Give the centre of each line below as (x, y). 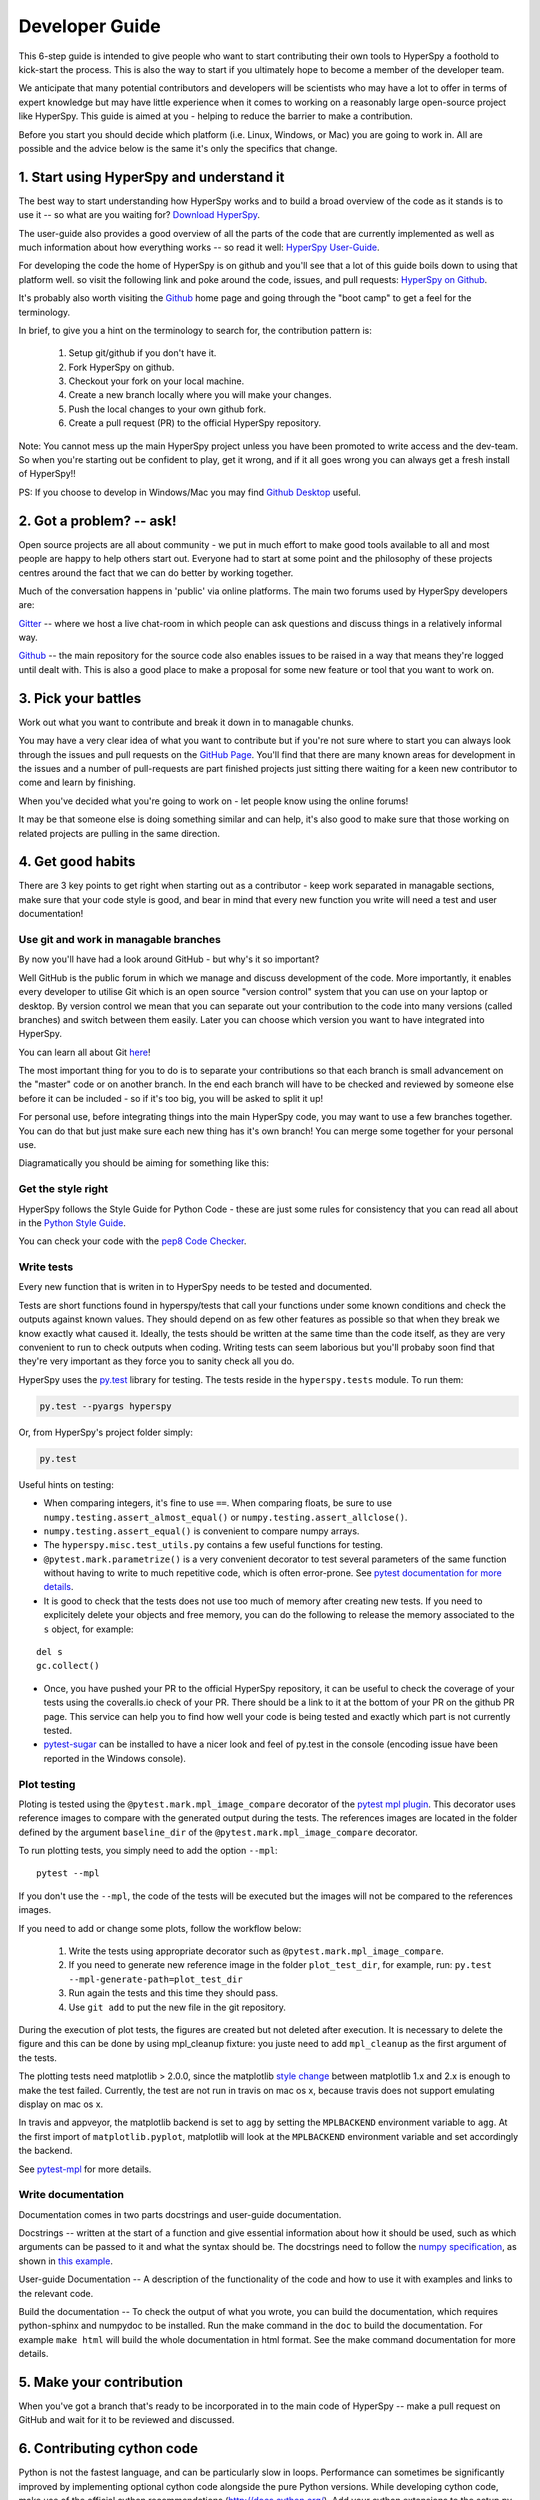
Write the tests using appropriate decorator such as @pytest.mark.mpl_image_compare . (256, 1951)
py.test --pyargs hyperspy (105, 1406)
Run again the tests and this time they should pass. (173, 1993)
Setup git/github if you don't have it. (142, 353)
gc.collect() (68, 1666)
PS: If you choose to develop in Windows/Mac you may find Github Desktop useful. (190, 492)
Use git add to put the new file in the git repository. (177, 2007)
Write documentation (71, 2195)
